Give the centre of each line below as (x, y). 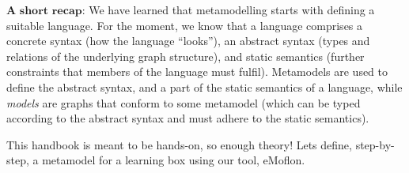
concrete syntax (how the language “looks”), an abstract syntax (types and (188, 41)
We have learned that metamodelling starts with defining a (232, 9)
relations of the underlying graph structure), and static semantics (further (186, 56)
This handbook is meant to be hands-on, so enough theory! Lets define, (179, 144)
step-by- (375, 144)
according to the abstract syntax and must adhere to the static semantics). (188, 118)
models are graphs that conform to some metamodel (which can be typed (184, 102)
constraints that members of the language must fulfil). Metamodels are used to (197, 71)
